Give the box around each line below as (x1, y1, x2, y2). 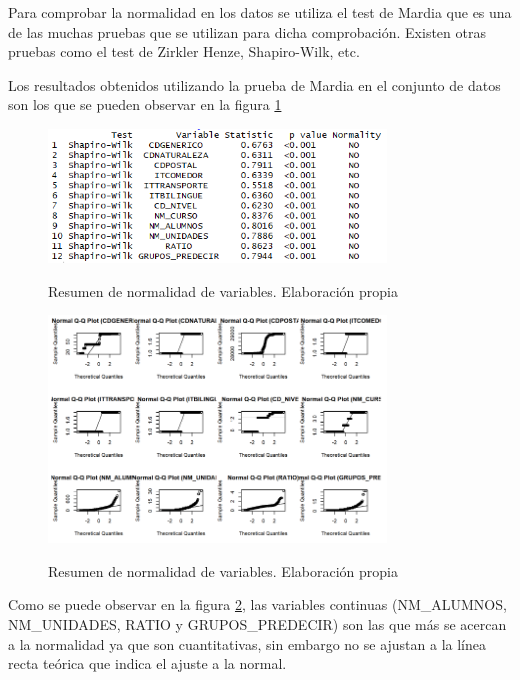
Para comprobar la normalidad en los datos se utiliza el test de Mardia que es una (8, 2, 512, 22)
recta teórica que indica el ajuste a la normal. (8, 653, 287, 674)
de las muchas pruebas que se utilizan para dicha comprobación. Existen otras (8, 21, 486, 42)
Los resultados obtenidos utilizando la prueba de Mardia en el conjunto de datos (8, 74, 501, 95)
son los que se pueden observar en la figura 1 (8, 94, 282, 115)
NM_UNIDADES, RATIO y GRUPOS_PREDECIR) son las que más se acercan (8, 614, 507, 635)
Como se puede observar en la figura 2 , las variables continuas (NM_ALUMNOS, (8, 594, 507, 615)
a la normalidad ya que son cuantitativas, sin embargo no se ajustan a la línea (8, 633, 487, 654)
